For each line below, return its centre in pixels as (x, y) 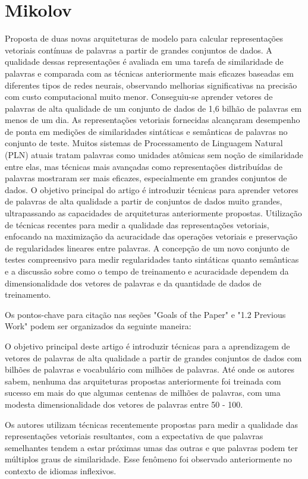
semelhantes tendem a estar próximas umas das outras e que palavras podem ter (152, 447)
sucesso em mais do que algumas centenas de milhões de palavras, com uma (143, 393)
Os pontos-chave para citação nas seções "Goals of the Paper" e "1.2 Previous (145, 314)
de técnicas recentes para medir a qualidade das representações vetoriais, (137, 224)
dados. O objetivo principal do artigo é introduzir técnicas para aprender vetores (152, 189)
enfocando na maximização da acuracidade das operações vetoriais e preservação (151, 236)
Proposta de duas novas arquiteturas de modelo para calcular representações (144, 38)
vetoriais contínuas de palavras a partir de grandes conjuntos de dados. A (139, 50)
